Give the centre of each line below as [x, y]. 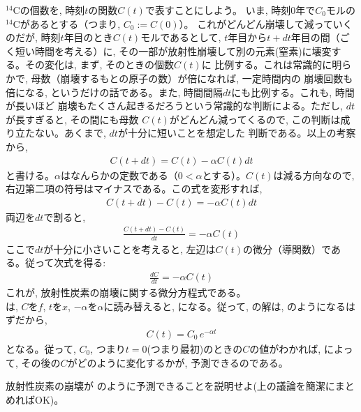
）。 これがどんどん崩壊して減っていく [266, 23]
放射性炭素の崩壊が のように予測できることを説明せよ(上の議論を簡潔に [170, 386]
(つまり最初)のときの [195, 349]
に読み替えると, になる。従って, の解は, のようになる [225, 306]
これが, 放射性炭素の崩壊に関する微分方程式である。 [126, 292]
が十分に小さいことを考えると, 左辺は [130, 249]
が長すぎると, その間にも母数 [72, 119]
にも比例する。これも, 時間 [293, 92]
